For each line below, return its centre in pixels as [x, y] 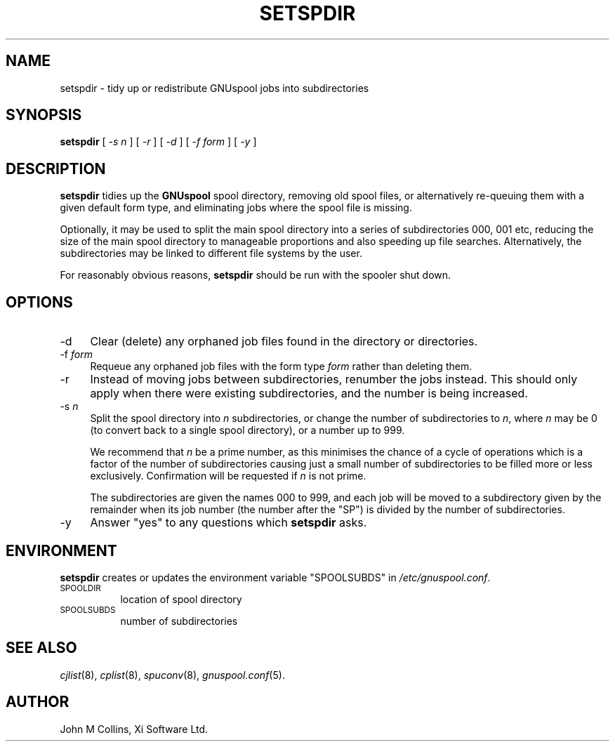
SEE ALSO [41, 648]
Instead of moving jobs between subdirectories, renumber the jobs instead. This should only [334, 379]
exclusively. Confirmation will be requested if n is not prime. [228, 476]
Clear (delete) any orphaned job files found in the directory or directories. [284, 342]
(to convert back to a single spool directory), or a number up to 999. [247, 430]
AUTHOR [38, 702]
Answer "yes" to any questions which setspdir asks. [229, 523]
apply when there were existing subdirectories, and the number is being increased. [309, 394]
